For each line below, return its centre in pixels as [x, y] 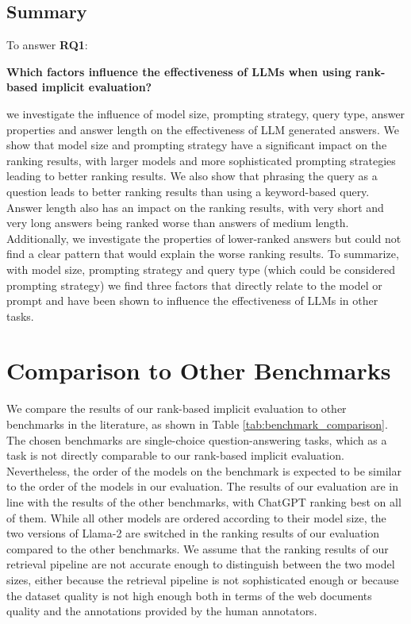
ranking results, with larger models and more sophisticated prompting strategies [201, 160]
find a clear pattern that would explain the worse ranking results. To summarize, [203, 254]
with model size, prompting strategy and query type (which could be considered [201, 269]
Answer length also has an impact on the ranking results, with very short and [195, 207]
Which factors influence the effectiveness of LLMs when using [179, 71]
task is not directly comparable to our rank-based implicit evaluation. [175, 455]
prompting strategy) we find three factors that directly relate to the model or [194, 285]
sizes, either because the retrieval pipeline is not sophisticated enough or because [203, 579]
